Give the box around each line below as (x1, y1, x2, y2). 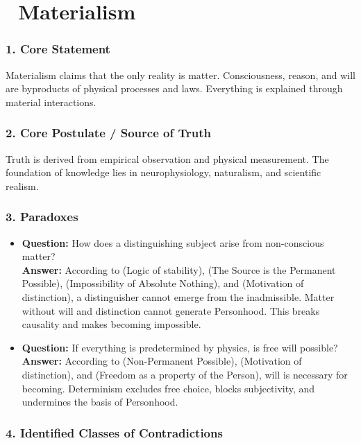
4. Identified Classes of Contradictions (6, 424, 223, 441)
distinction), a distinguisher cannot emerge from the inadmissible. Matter (22, 289, 335, 304)
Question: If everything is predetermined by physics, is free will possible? (22, 340, 338, 354)
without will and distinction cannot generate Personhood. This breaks (22, 303, 320, 318)
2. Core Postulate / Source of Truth (6, 124, 211, 141)
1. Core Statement (6, 40, 110, 58)
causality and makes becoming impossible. (22, 317, 201, 331)
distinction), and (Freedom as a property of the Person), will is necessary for (22, 367, 348, 381)
